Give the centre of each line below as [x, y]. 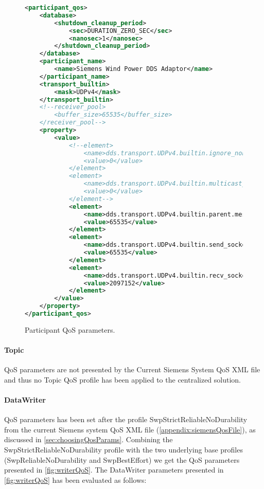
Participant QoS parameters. [70, 329]
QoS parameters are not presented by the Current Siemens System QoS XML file [132, 369]
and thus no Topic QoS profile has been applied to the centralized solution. [123, 379]
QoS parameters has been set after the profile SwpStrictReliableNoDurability [126, 419]
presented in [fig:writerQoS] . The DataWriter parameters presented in [114, 470]
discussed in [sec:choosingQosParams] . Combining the [89, 439]
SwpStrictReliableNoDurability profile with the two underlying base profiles [124, 450]
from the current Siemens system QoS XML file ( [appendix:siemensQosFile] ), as [130, 429]
